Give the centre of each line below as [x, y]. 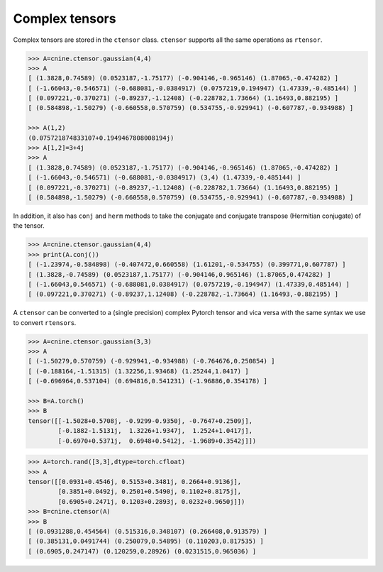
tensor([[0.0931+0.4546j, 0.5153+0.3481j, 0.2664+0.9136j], [135, 482]
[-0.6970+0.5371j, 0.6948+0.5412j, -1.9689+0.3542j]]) [157, 441]
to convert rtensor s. [45, 322]
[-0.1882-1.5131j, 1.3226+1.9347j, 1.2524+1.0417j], [155, 431]
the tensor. [29, 226]
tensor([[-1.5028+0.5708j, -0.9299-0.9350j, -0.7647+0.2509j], [140, 421]
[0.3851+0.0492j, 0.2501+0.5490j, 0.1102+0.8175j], [150, 492]
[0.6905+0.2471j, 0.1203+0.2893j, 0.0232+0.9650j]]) [151, 501]
